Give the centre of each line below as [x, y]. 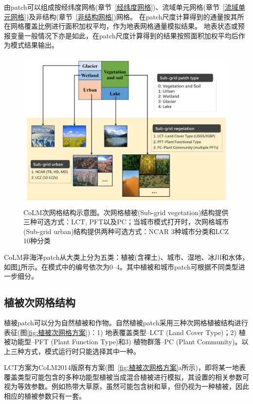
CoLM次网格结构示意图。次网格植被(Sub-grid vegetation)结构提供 [126, 212]
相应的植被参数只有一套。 [45, 396]
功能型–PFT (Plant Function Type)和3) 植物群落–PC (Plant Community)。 [126, 342]
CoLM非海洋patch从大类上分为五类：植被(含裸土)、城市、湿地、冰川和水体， [126, 257]
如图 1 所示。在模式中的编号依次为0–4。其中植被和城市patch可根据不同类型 [121, 266]
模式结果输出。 [34, 45]
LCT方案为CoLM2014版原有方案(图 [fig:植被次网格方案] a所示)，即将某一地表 [125, 367]
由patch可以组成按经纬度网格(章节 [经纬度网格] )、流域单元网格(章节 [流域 [121, 7]
